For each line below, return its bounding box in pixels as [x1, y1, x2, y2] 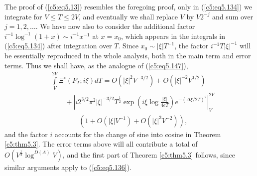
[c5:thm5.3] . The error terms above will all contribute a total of [4, 139, 198, 149]
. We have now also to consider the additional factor [35, 21, 195, 31]
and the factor [4, 129, 48, 139]
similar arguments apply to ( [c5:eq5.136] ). [4, 162, 131, 172]
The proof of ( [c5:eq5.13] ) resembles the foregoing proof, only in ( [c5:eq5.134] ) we [4, 1, 252, 11]
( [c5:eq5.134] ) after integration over [4, 40, 112, 51]
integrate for [4, 11, 42, 21]
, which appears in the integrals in [121, 30, 226, 41]
